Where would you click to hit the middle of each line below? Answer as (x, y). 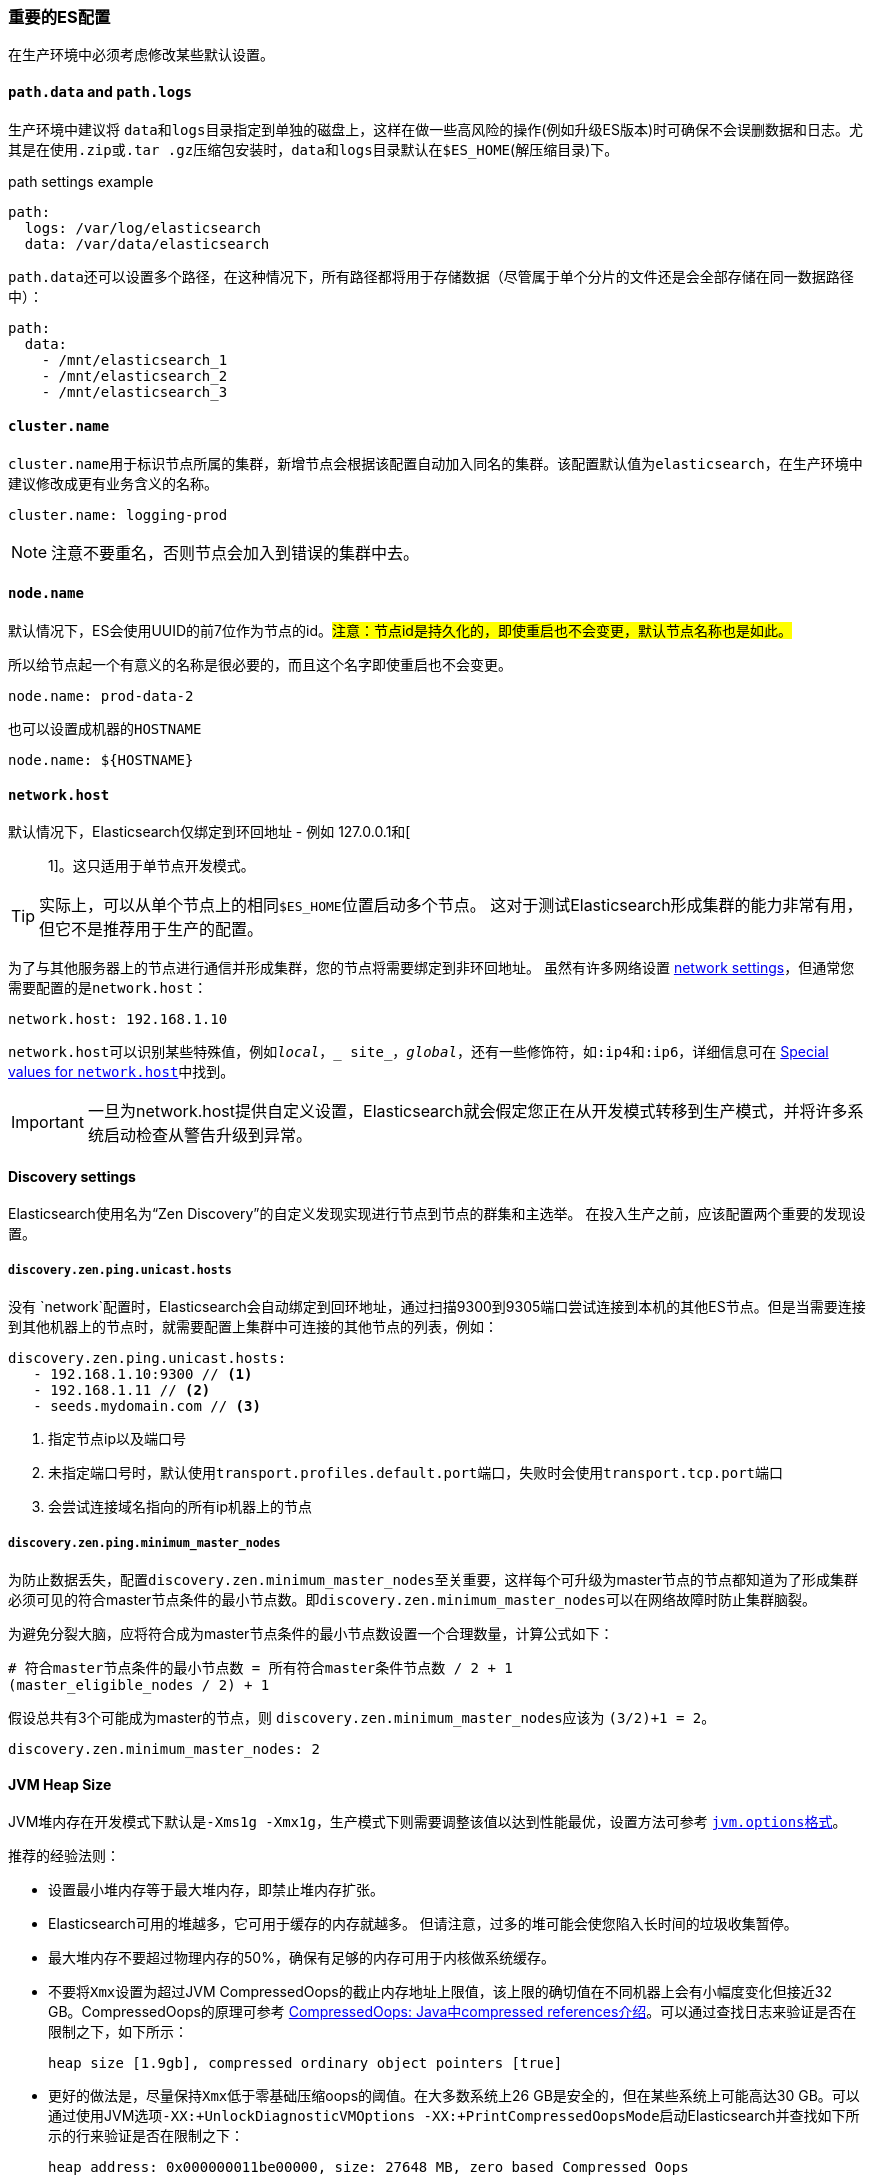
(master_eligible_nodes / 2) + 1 (139, 1685)
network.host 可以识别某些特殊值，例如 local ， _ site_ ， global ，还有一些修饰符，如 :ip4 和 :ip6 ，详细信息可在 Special (418, 1052)
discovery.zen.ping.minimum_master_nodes (144, 1542)
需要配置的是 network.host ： (108, 988)
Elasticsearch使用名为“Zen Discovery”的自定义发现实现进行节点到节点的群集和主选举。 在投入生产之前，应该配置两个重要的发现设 (437, 1214)
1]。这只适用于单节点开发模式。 (151, 866)
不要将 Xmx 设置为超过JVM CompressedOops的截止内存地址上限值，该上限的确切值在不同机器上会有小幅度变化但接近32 (440, 1992)
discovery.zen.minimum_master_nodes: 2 (164, 1749)
